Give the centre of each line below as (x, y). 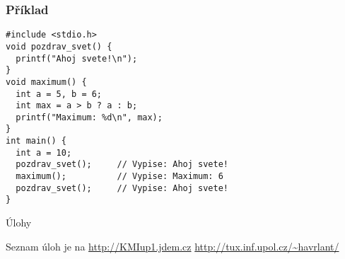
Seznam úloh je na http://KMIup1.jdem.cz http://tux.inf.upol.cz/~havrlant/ (172, 246)
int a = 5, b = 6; (59, 94)
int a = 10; (44, 152)
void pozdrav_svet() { (59, 46)
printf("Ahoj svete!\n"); (77, 58)
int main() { (36, 141)
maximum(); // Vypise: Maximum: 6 (119, 177)
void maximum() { (46, 82)
